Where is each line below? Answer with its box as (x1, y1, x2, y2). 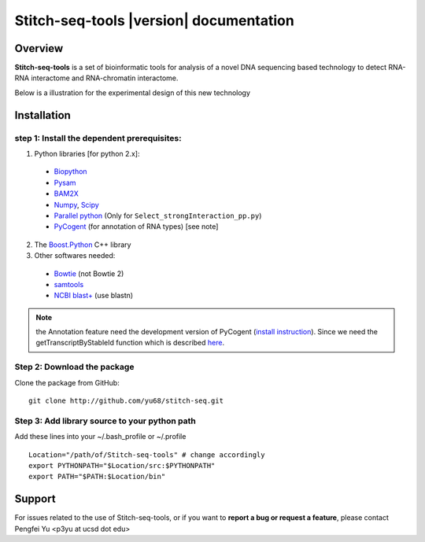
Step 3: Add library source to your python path (14, 415, 197, 426)
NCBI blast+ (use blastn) (54, 291, 134, 300)
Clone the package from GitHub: (14, 378, 120, 387)
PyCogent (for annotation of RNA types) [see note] (54, 222, 219, 231)
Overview (14, 42, 64, 55)
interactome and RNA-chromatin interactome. (31, 73, 179, 83)
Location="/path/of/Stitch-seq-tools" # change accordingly (28, 450, 265, 459)
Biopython (54, 167, 87, 176)
